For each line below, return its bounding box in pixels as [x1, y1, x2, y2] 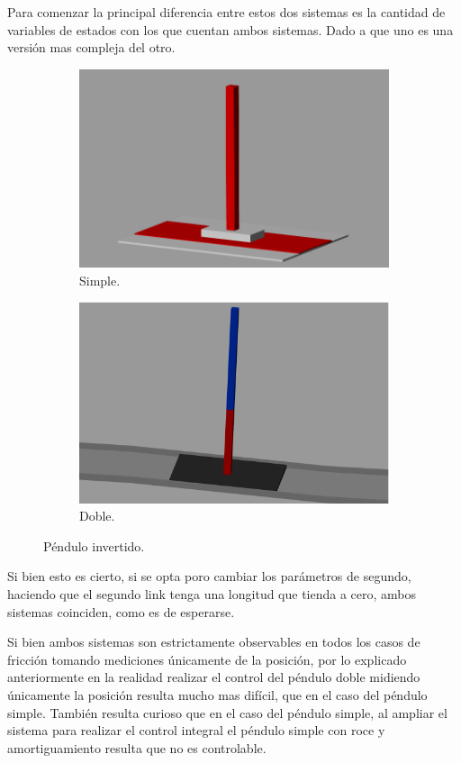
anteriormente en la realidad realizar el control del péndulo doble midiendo [7, 668, 420, 686]
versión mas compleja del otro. [7, 38, 176, 57]
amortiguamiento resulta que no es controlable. [7, 738, 267, 757]
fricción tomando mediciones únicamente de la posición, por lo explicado [7, 649, 407, 668]
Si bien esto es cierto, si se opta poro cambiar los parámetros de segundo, [7, 567, 411, 586]
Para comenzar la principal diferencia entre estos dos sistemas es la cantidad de [7, 3, 446, 21]
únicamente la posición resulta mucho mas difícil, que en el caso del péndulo [7, 686, 428, 704]
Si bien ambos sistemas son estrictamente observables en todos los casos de [7, 632, 420, 651]
